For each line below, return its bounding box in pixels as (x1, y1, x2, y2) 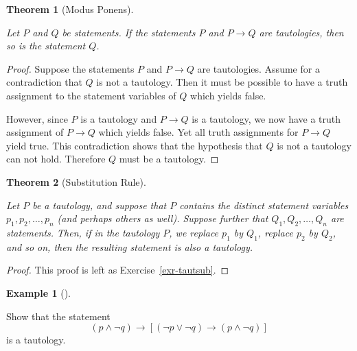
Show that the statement (6, 308, 111, 323)
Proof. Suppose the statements (6, 61, 135, 75)
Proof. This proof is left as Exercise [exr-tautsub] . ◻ (6, 263, 229, 277)
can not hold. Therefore (6, 152, 106, 166)
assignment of (6, 125, 64, 139)
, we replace (169, 225, 219, 239)
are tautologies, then (259, 25, 344, 39)
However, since (6, 111, 68, 125)
